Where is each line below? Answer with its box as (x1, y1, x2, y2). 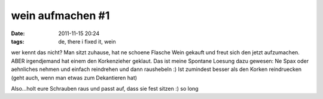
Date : (11, 30, 25, 37)
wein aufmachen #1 (11, 9, 110, 22)
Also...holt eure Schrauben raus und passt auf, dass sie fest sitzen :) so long (11, 85, 199, 92)
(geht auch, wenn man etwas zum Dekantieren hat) (11, 74, 138, 81)
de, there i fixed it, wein (58, 38, 116, 45)
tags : (11, 38, 25, 45)
